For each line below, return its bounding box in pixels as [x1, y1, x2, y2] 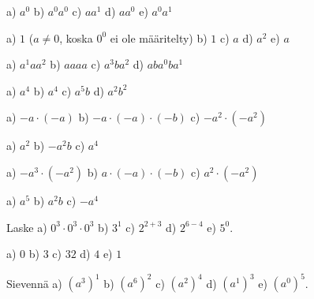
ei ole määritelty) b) [110, 29, 207, 46]
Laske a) [6, 219, 47, 235]
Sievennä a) [6, 275, 62, 291]
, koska [59, 29, 93, 46]
